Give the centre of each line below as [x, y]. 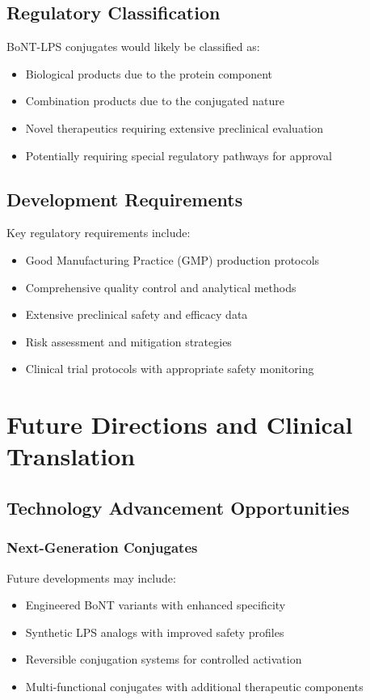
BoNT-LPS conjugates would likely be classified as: [133, 47]
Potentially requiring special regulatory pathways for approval [179, 155]
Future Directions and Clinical [180, 424]
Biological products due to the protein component [149, 73]
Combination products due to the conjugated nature [155, 101]
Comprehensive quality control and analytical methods [161, 287]
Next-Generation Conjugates [102, 547]
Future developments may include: [91, 577]
